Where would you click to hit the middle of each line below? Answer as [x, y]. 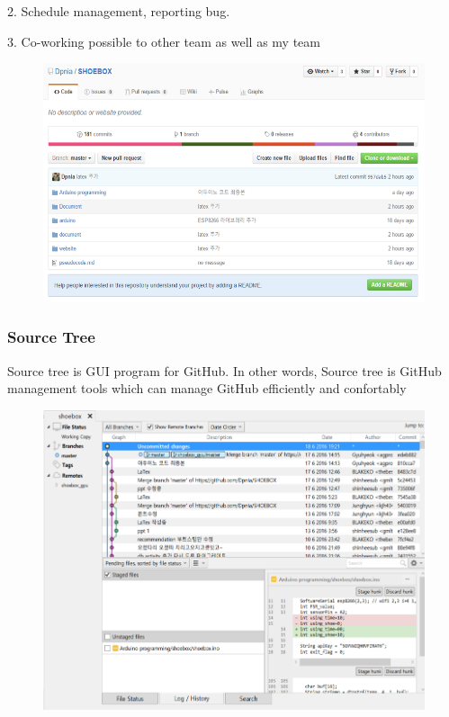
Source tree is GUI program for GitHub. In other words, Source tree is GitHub [224, 370]
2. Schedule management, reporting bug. [119, 11]
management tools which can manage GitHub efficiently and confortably [207, 388]
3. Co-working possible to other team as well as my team [164, 41]
